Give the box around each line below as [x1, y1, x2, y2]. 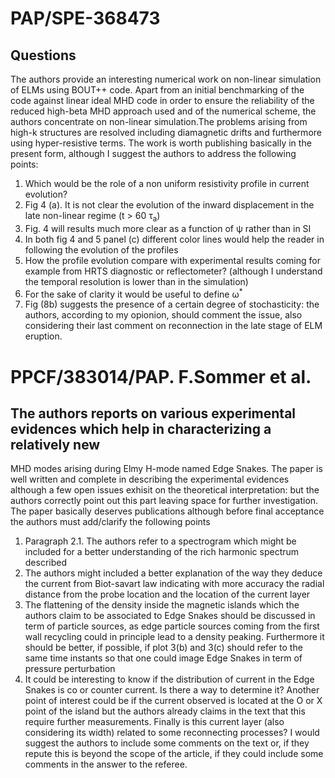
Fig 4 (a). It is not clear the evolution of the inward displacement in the [24, 199, 315, 211]
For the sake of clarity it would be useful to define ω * [24, 286, 243, 300]
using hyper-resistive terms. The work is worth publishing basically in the [10, 137, 312, 149]
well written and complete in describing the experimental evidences [10, 473, 290, 486]
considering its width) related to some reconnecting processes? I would [24, 727, 320, 739]
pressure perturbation [24, 663, 116, 675]
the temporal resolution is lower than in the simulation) [24, 275, 249, 287]
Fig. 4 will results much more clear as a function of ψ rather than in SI [24, 222, 312, 234]
